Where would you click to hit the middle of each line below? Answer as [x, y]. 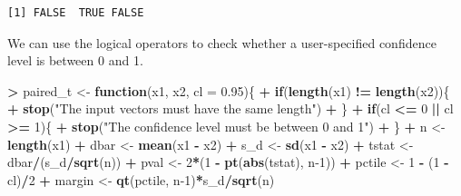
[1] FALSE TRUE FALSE [76, 13]
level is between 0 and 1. [75, 60]
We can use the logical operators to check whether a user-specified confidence [222, 42]
